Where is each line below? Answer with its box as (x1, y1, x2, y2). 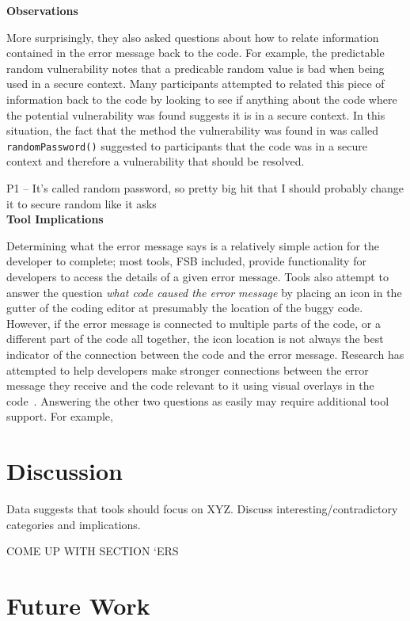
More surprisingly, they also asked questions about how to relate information (6, 29, 379, 45)
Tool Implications (6, 211, 104, 227)
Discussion (6, 455, 123, 487)
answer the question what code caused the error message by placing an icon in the (6, 284, 402, 300)
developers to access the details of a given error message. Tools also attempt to (6, 268, 389, 284)
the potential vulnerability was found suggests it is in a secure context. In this (6, 106, 385, 123)
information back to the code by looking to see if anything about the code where (6, 90, 397, 107)
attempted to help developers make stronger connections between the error (6, 361, 369, 378)
